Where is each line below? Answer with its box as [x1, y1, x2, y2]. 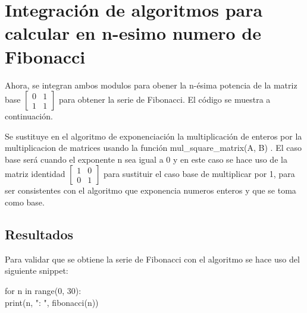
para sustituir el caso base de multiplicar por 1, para [103, 167, 295, 180]
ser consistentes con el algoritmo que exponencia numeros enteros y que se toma [5, 184, 296, 197]
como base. [5, 196, 45, 208]
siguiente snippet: [5, 264, 68, 277]
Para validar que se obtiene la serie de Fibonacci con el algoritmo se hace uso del [5, 252, 300, 265]
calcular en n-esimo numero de [5, 21, 261, 45]
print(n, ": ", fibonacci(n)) [5, 296, 99, 308]
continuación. [5, 110, 53, 122]
